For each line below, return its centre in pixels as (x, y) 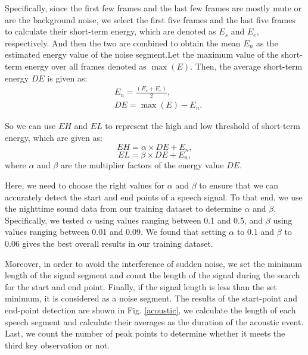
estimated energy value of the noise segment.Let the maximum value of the (142, 54)
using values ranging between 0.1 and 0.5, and (179, 220)
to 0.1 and (256, 232)
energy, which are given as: (54, 137)
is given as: (67, 78)
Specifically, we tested (45, 220)
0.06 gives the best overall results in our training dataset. (109, 244)
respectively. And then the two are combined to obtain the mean (123, 43)
